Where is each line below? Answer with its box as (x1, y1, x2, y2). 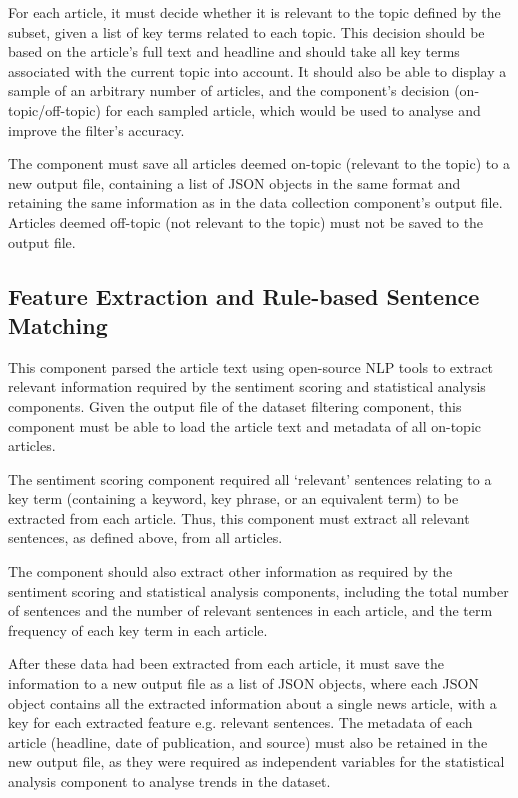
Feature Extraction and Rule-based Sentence (8, 280, 480, 311)
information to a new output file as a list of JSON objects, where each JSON (8, 673, 479, 694)
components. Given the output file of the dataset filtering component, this (8, 395, 462, 416)
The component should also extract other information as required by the (8, 561, 453, 582)
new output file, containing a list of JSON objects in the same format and (8, 172, 461, 193)
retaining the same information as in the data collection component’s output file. (8, 192, 503, 213)
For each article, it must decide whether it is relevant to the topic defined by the (8, 2, 501, 22)
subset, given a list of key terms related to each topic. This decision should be (8, 21, 485, 42)
